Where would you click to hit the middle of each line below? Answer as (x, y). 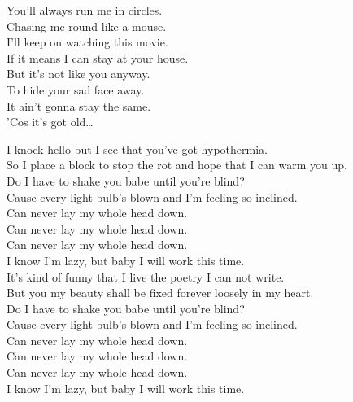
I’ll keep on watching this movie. (87, 42)
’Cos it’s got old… (50, 122)
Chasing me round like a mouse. (87, 26)
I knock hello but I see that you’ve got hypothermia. (137, 149)
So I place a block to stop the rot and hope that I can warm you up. (177, 165)
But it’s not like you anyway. (78, 74)
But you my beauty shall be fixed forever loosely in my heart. (160, 293)
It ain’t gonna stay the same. (79, 105)
